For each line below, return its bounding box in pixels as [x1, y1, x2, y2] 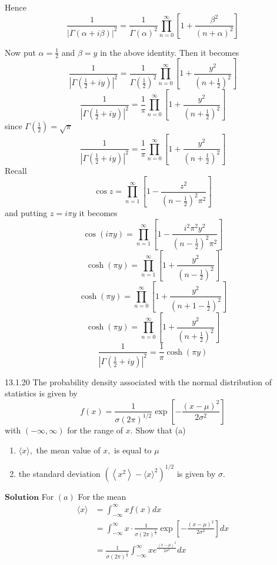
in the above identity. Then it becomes [100, 46, 239, 58]
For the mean [78, 490, 126, 502]
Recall [5, 164, 27, 176]
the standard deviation [18, 467, 101, 479]
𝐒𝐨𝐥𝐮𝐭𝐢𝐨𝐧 [5, 493, 39, 502]
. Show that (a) [130, 423, 186, 436]
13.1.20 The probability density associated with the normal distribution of [5, 375, 272, 388]
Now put [5, 46, 36, 58]
